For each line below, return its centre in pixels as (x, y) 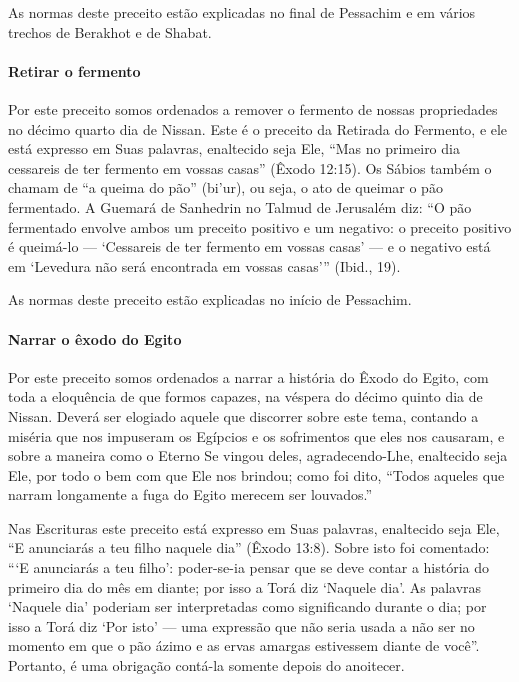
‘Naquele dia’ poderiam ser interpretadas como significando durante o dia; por (247, 606)
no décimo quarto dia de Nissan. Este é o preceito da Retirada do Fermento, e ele (258, 128)
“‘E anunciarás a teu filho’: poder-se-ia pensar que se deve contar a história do (249, 567)
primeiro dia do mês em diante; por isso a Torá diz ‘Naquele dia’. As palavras (245, 586)
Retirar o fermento (74, 70)
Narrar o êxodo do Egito (95, 338)
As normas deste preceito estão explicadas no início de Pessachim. (210, 299)
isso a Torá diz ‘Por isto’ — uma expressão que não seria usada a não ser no (241, 625)
